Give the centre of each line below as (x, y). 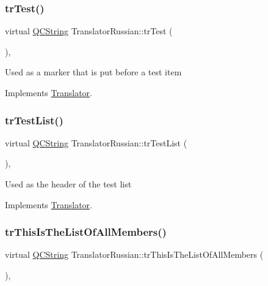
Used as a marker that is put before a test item (93, 72)
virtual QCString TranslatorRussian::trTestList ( (96, 142)
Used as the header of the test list (68, 184)
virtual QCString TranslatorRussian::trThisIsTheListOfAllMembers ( (134, 254)
